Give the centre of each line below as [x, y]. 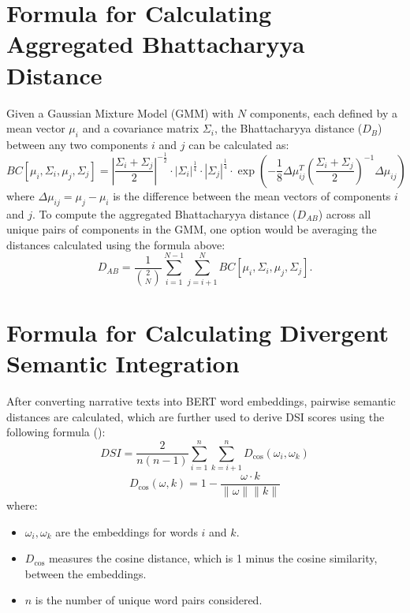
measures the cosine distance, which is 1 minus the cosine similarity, [213, 558]
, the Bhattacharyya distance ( [288, 128]
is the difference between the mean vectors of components [252, 195]
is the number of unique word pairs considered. [149, 600]
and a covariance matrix [141, 128]
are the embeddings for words [127, 531]
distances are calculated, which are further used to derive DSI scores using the [196, 416]
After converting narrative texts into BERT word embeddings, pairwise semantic [201, 400]
